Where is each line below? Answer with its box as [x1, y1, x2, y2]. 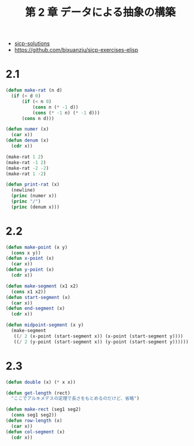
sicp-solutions [14, 40, 50, 47]
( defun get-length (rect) [5, 390, 70, 396]
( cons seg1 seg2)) [11, 412, 58, 418]
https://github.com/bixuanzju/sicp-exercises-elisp [14, 46, 139, 54]
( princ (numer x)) [11, 193, 58, 199]
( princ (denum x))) [11, 204, 60, 210]
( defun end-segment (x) [5, 306, 65, 312]
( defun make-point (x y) [5, 244, 68, 250]
